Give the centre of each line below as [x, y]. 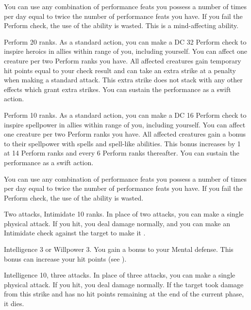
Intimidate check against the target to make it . [75, 233]
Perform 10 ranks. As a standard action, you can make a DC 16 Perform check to [125, 115]
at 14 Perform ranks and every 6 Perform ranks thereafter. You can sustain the [122, 153]
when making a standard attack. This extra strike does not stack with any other [123, 80]
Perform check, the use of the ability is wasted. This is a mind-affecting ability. [121, 25]
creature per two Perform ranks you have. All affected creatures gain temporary [123, 60]
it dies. [14, 303]
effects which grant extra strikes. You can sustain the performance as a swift [117, 89]
